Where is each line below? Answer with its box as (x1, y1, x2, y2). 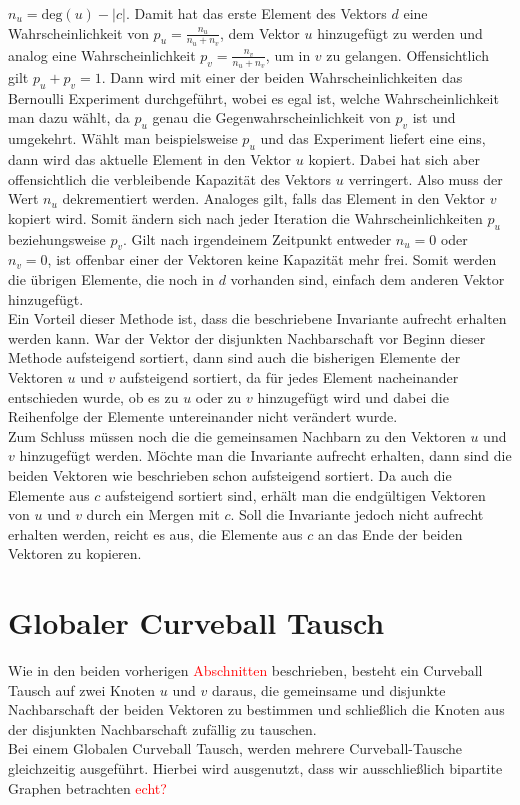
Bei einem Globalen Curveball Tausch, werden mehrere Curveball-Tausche (8, 738, 463, 759)
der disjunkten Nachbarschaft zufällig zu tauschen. (8, 718, 317, 739)
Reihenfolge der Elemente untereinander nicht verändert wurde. (8, 406, 398, 427)
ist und (412, 107, 456, 128)
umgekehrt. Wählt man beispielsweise (8, 128, 238, 149)
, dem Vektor (220, 22, 300, 43)
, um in (265, 44, 311, 65)
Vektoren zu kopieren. (8, 543, 142, 564)
